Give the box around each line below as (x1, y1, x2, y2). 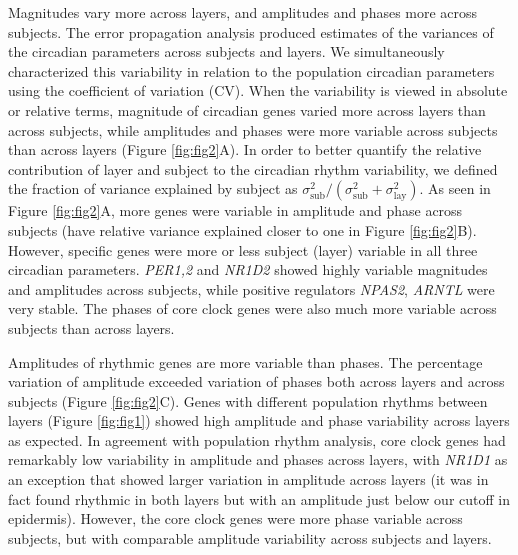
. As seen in (419, 178, 491, 199)
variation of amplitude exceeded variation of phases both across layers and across (8, 371, 505, 392)
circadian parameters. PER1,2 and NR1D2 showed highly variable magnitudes (8, 259, 488, 280)
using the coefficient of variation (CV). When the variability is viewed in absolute (8, 80, 508, 101)
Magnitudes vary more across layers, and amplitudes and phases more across (8, 2, 478, 22)
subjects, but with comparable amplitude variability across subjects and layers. (8, 527, 492, 548)
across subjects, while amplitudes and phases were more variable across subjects (8, 119, 498, 140)
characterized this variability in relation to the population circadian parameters (8, 60, 495, 81)
